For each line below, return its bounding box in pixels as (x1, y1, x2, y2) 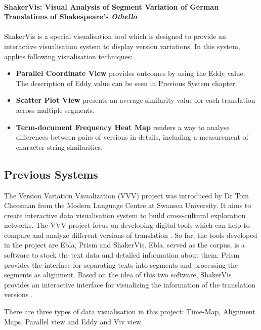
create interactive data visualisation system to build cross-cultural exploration (4, 210, 246, 220)
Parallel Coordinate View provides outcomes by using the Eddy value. (16, 68, 245, 78)
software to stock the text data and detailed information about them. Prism (4, 250, 240, 260)
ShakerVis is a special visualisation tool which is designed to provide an (4, 31, 226, 42)
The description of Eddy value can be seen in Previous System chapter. (16, 77, 237, 88)
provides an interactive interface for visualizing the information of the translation (4, 279, 256, 290)
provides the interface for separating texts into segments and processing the (4, 259, 238, 270)
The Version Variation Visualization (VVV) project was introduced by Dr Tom (4, 190, 249, 200)
